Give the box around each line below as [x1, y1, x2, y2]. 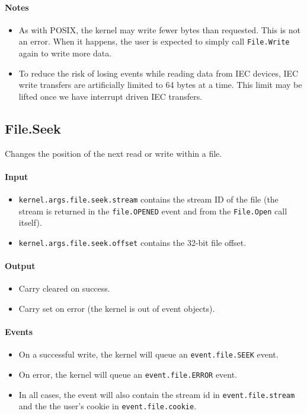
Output [5, 260, 36, 272]
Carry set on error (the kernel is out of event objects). [18, 302, 215, 314]
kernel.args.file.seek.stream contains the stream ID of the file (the [18, 193, 279, 206]
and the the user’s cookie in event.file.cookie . [18, 400, 197, 412]
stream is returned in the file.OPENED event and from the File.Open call [18, 204, 287, 217]
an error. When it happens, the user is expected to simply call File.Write [18, 35, 290, 48]
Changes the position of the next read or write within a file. [5, 147, 222, 159]
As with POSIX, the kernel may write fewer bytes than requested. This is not [18, 23, 300, 36]
